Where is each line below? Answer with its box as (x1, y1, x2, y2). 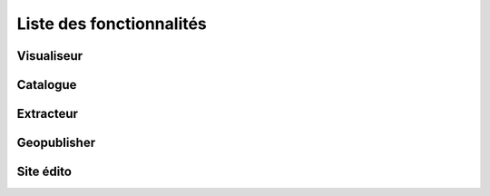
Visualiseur (16, 48, 83, 64)
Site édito (16, 164, 73, 180)
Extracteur (16, 106, 79, 122)
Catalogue (16, 77, 77, 93)
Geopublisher (16, 135, 95, 151)
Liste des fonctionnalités (16, 14, 208, 34)
